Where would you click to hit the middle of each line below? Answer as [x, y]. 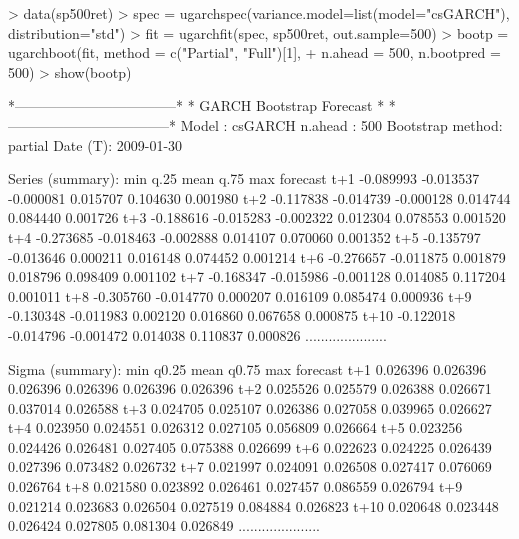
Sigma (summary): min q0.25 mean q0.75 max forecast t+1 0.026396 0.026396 [247, 368]
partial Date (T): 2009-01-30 [95, 144]
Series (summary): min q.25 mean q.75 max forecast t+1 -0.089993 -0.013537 [244, 178]
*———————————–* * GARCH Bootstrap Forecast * [196, 105]
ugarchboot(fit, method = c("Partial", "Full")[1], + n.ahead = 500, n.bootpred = [254, 52]
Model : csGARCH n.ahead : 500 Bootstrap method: [341, 124]
